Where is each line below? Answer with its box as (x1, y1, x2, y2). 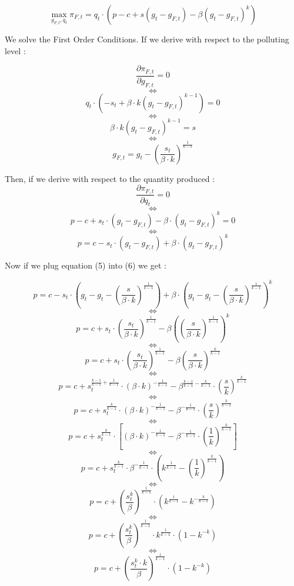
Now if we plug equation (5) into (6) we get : (5, 259, 166, 272)
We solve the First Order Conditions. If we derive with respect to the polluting (5, 33, 289, 45)
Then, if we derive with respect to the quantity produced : (5, 172, 215, 184)
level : (5, 44, 26, 57)
